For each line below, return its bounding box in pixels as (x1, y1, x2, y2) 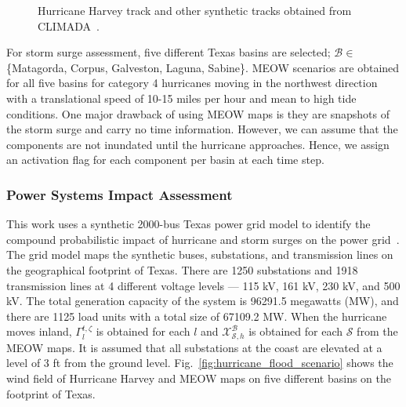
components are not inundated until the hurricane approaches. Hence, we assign (6, 136, 390, 152)
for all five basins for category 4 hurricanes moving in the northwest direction (6, 74, 378, 91)
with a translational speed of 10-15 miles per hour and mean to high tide (6, 89, 357, 106)
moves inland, (6, 323, 72, 340)
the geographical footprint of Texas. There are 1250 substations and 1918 (6, 261, 358, 278)
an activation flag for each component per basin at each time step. (6, 151, 324, 168)
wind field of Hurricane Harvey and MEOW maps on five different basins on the (6, 369, 391, 386)
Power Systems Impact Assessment (6, 184, 233, 204)
